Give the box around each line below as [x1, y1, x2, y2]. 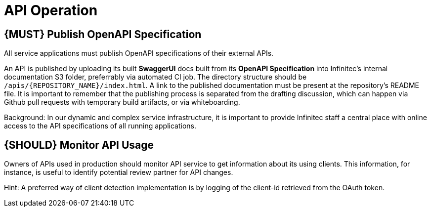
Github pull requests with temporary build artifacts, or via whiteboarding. [4, 98, 240, 107]
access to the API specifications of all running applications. [4, 122, 197, 130]
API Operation [4, 2, 98, 19]
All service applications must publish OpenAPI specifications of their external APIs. [4, 49, 274, 58]
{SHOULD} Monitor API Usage [4, 138, 154, 151]
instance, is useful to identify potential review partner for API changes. [4, 168, 233, 177]
